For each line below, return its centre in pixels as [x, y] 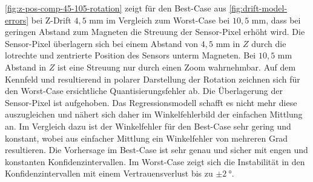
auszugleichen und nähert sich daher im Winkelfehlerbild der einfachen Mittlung [154, 114]
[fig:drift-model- [258, 8]
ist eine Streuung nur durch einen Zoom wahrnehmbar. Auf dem [177, 67]
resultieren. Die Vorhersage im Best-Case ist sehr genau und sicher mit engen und [156, 150]
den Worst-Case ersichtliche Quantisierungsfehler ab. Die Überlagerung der [144, 91]
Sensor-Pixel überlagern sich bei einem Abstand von [102, 43]
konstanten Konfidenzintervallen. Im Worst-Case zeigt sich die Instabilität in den [155, 161]
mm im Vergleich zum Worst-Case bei [160, 20]
